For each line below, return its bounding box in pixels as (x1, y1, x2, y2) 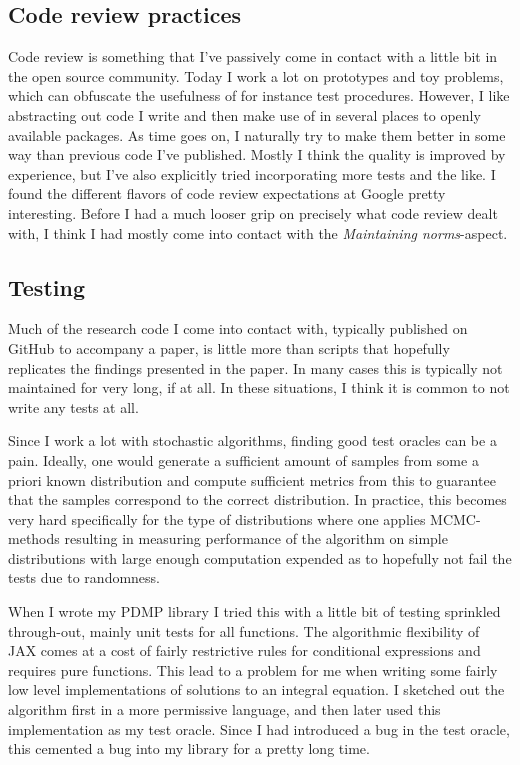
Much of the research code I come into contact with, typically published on (8, 318, 468, 339)
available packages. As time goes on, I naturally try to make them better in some (8, 124, 506, 145)
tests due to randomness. (8, 567, 160, 588)
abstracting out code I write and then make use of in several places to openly (8, 104, 481, 125)
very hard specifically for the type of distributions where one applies (8, 508, 426, 529)
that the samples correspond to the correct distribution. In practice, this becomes (8, 489, 507, 510)
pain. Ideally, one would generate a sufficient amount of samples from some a (8, 449, 479, 470)
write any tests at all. (8, 396, 139, 417)
